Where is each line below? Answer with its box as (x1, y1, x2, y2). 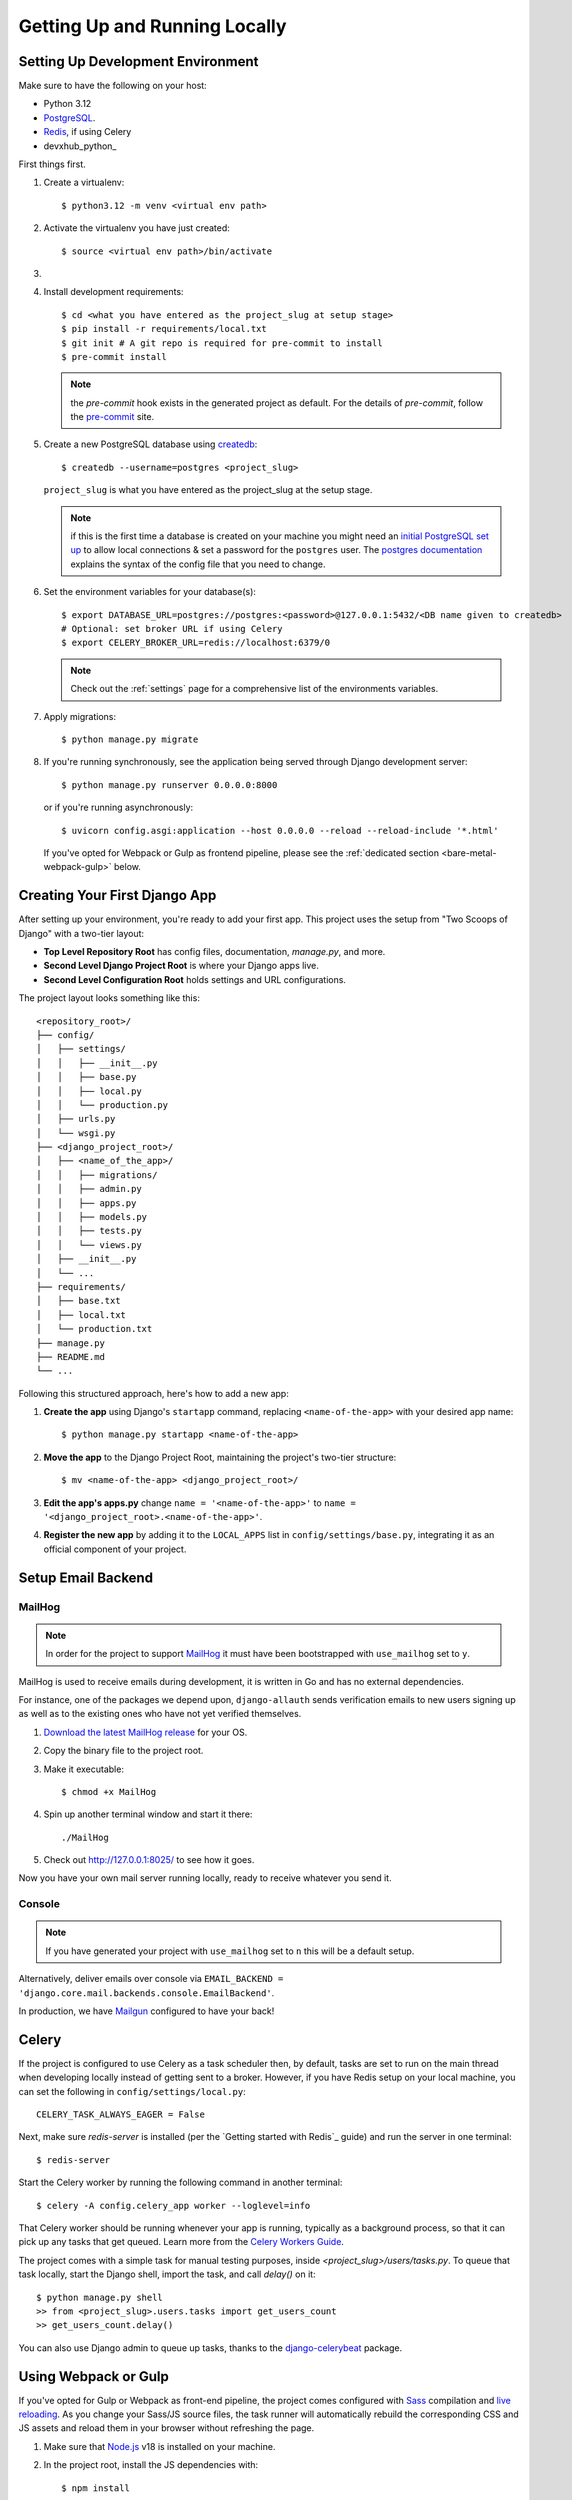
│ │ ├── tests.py (36, 1225, 142, 1237)
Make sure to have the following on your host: (18, 80, 207, 92)
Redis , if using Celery (43, 126, 132, 138)
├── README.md (36, 1351, 105, 1362)
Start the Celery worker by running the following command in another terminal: (18, 2176, 343, 2189)
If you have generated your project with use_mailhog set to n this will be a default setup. (45, 1945, 415, 1957)
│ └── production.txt (36, 1323, 153, 1335)
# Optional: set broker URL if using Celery (61, 623, 284, 634)
